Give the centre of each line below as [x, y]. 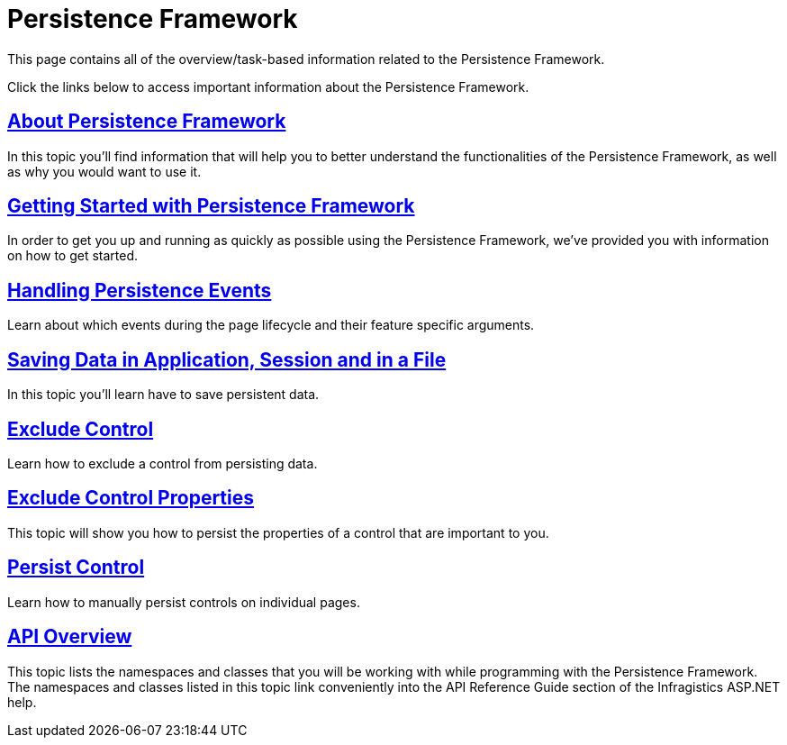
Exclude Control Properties [131, 498]
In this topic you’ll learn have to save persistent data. [163, 395]
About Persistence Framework [147, 122]
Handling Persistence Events [140, 290]
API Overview [70, 637]
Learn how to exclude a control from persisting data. [163, 463]
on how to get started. [73, 256]
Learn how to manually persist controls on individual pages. [184, 602]
